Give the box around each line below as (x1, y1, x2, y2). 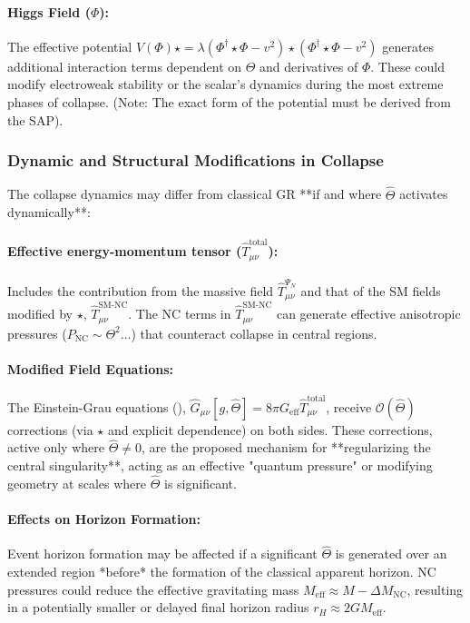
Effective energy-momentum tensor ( (7, 242, 242, 261)
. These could (370, 56, 446, 75)
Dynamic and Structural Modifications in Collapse (7, 149, 384, 172)
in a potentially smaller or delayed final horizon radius (7, 598, 309, 617)
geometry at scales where (7, 473, 147, 492)
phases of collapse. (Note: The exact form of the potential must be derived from (7, 92, 451, 111)
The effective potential (7, 36, 132, 55)
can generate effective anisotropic (276, 304, 461, 323)
